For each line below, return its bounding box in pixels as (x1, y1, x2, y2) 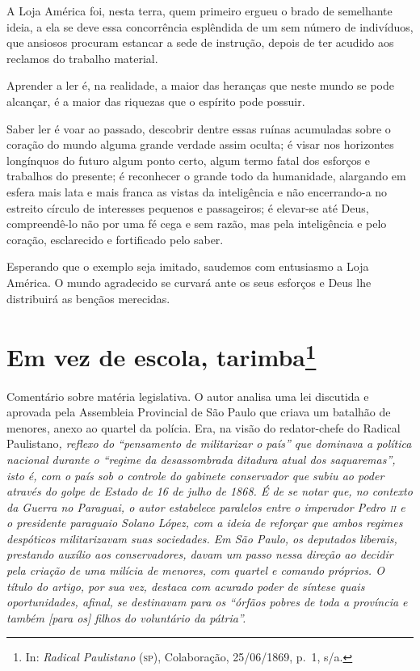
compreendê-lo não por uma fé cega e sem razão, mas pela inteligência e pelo (6, 215, 387, 232)
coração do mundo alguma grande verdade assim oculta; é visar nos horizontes (6, 136, 394, 153)
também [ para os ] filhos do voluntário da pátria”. (6, 609, 246, 626)
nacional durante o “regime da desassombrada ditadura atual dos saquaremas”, (6, 450, 396, 467)
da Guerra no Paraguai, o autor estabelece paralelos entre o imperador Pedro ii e (6, 498, 405, 515)
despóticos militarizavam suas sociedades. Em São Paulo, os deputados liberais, (6, 530, 397, 547)
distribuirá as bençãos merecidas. (6, 289, 170, 306)
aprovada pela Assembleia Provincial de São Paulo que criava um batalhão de (6, 403, 391, 420)
